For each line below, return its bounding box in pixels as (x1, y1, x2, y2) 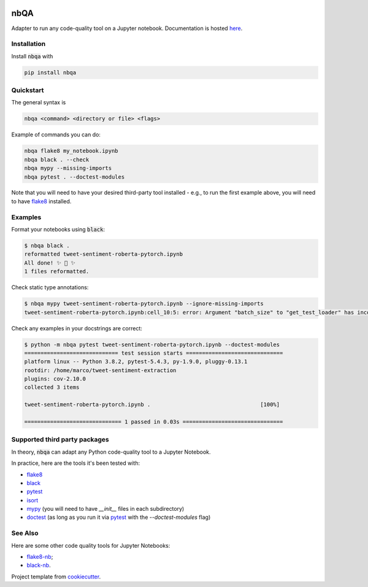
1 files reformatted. (24, 268, 90, 275)
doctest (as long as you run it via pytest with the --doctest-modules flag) (26, 513, 211, 521)
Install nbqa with (11, 52, 53, 60)
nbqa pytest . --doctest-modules (24, 173, 125, 181)
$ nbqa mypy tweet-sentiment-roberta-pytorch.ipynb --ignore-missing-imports (24, 300, 264, 307)
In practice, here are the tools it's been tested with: (11, 459, 140, 467)
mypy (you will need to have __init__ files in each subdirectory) (26, 505, 185, 513)
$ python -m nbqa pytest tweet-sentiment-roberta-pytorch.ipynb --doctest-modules (24, 341, 280, 348)
